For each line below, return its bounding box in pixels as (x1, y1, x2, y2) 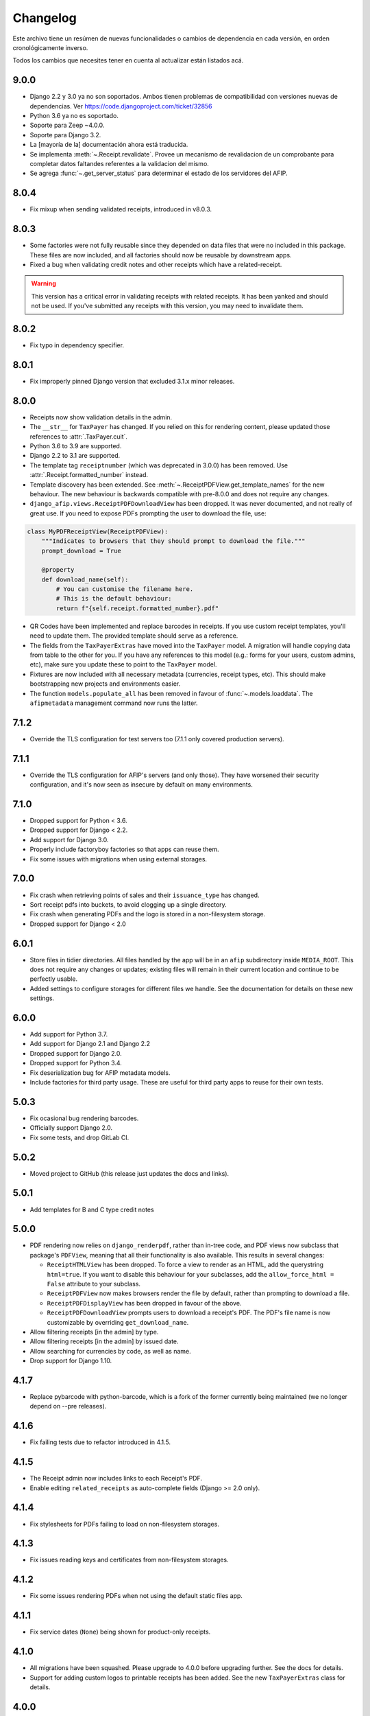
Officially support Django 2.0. (29, 1124, 113, 1132)
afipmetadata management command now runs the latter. (29, 699, 198, 707)
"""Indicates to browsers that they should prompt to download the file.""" (41, 537, 306, 545)
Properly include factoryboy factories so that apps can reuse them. (29, 845, 219, 854)
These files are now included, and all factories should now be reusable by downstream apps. (29, 251, 292, 259)
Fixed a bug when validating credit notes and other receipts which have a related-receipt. (29, 260, 282, 268)
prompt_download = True (41, 546, 121, 555)
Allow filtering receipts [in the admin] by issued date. (29, 1337, 179, 1345)
